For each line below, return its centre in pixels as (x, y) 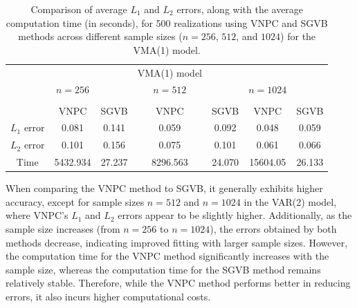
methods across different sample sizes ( (100, 36)
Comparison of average (79, 9)
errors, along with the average (240, 9)
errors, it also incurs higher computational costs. (108, 296)
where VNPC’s (37, 215)
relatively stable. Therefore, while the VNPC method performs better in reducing (178, 283)
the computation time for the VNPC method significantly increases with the (167, 256)
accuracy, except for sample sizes (75, 201)
